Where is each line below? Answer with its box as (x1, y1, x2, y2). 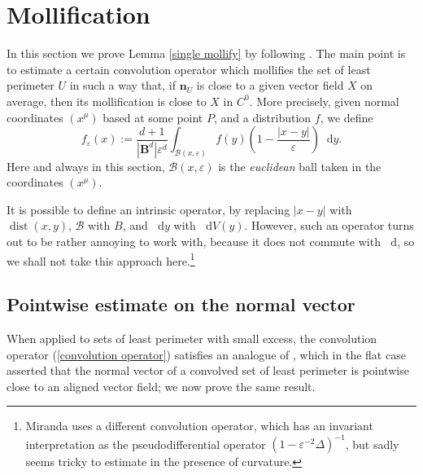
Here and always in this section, (7, 157, 165, 174)
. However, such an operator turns (244, 217, 414, 234)
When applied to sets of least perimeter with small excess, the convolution (7, 329, 377, 346)
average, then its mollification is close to (7, 92, 207, 109)
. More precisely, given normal (249, 92, 399, 109)
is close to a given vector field (196, 77, 344, 94)
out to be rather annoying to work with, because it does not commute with (7, 232, 381, 249)
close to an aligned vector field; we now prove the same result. (7, 377, 316, 394)
